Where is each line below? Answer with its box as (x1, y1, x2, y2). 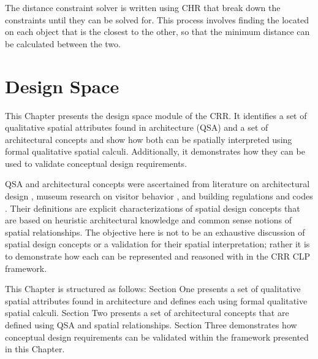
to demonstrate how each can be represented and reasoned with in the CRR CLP (5, 250, 311, 263)
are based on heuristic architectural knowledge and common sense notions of (5, 214, 292, 226)
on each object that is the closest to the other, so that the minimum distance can (5, 25, 310, 38)
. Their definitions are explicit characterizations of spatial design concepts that (5, 201, 300, 214)
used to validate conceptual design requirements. (5, 156, 187, 169)
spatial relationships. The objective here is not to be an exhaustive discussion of (5, 225, 305, 238)
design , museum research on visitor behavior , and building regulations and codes (5, 190, 313, 203)
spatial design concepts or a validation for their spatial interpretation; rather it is (5, 237, 310, 250)
